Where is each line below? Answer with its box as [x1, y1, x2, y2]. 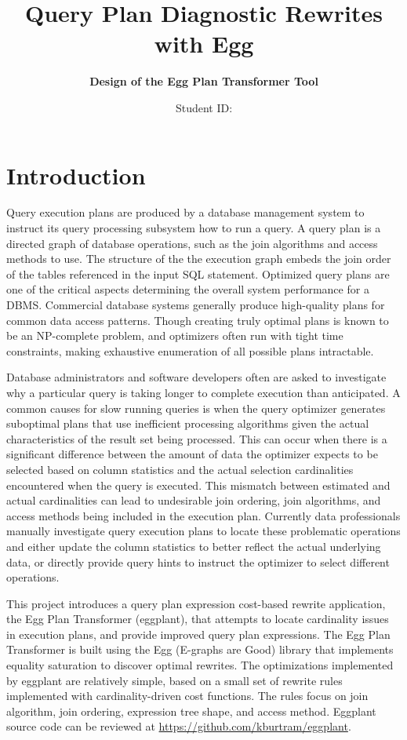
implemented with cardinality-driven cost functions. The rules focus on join [6, 687, 369, 704]
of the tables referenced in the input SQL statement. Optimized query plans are [6, 265, 390, 282]
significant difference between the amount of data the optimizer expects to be [6, 446, 378, 462]
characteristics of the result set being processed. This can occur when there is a [6, 430, 387, 447]
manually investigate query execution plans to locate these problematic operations [6, 523, 401, 539]
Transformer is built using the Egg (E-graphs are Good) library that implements [6, 641, 394, 658]
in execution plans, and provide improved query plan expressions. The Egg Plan [6, 625, 391, 642]
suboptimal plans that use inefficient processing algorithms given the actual [6, 415, 369, 432]
